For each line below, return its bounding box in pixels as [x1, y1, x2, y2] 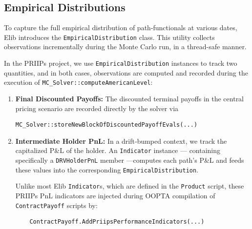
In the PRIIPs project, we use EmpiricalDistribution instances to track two [4, 58, 237, 68]
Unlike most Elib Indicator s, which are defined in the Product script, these [15, 181, 244, 191]
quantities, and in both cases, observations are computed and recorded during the [4, 67, 248, 77]
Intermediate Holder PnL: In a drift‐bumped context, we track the [15, 135, 227, 146]
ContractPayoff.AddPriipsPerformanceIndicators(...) [29, 218, 205, 226]
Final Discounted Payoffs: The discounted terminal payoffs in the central [15, 93, 244, 103]
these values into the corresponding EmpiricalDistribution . [15, 164, 199, 174]
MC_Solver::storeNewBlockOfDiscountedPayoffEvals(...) [15, 121, 198, 129]
